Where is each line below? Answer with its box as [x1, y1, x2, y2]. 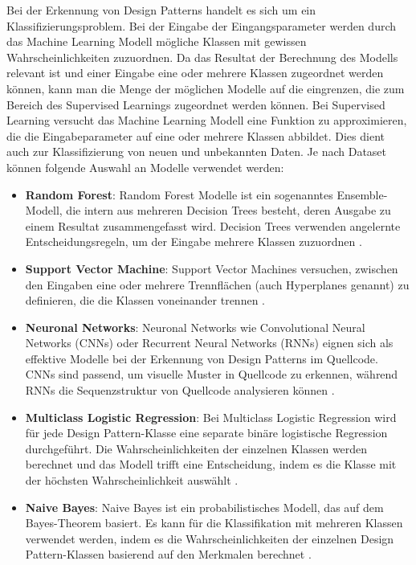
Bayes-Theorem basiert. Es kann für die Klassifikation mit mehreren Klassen [25, 514, 403, 531]
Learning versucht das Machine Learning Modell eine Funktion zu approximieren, [6, 112, 407, 129]
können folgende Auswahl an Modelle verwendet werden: [6, 158, 284, 175]
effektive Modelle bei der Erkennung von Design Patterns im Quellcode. [25, 350, 378, 366]
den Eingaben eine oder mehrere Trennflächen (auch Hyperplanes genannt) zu [25, 276, 410, 293]
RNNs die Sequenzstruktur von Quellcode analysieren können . [25, 382, 335, 399]
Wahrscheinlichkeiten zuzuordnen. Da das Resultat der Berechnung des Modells [6, 48, 398, 65]
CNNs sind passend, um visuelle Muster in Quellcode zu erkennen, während [25, 366, 398, 383]
